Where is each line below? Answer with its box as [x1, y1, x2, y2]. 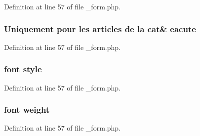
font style [4, 63, 42, 75]
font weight [4, 103, 50, 116]
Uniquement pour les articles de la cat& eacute [4, 22, 196, 35]
